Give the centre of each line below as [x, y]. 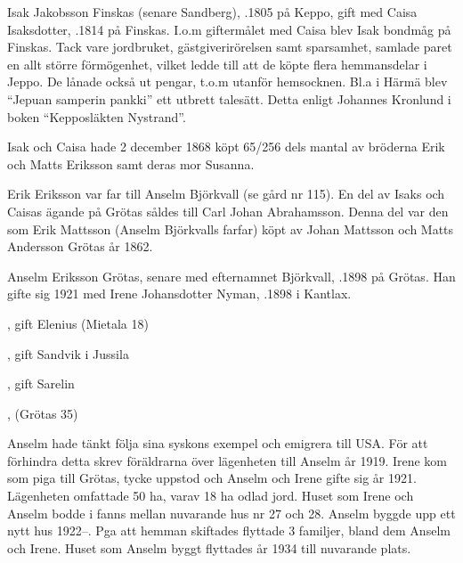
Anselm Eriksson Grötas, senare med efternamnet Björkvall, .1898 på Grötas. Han [231, 276]
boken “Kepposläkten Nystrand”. [97, 116]
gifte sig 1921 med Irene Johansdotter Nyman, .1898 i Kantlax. [179, 294]
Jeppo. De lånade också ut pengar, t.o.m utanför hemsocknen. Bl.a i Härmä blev [227, 82]
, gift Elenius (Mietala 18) [78, 323]
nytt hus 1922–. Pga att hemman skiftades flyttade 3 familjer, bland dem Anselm [229, 530]
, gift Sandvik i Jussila [68, 353]
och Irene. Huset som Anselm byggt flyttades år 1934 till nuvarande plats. [209, 547]
